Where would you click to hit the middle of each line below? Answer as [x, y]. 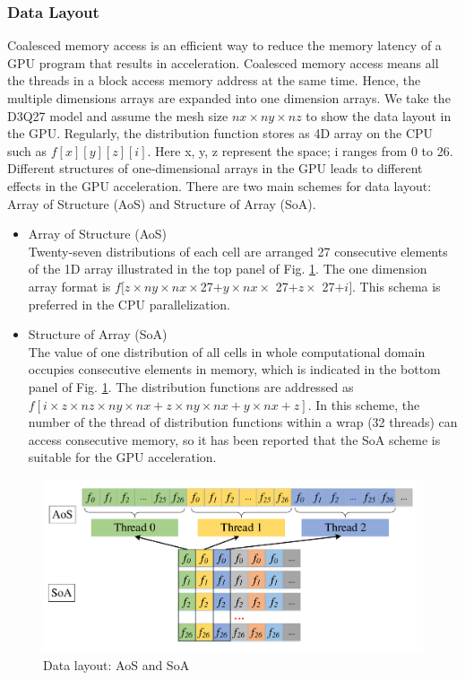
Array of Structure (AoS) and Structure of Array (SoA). [162, 203]
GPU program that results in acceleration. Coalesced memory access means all [223, 62]
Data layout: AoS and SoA [116, 665]
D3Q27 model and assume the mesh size [118, 115]
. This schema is [396, 286]
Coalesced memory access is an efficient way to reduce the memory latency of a [224, 45]
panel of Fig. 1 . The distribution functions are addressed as [191, 386]
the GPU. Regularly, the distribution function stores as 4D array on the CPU [220, 133]
